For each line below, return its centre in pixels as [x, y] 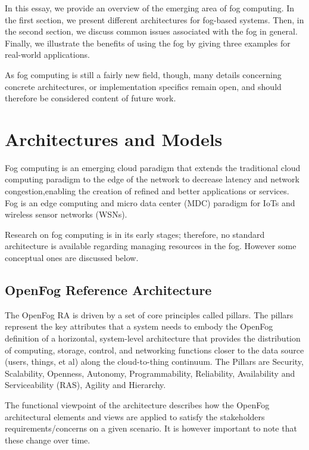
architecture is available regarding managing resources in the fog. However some [151, 246]
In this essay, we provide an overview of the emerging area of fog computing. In [150, 8]
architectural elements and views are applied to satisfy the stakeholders [135, 416]
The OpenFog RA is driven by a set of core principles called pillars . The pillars [149, 314]
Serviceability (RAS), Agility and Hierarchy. [85, 385]
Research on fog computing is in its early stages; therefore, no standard [135, 234]
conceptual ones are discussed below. [72, 258]
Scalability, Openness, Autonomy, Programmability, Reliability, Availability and [150, 373]
